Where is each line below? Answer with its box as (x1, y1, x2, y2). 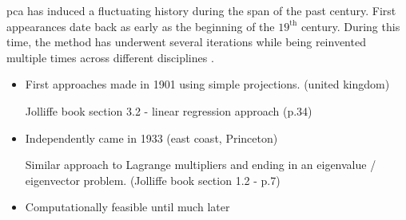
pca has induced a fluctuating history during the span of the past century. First (6, 2, 396, 18)
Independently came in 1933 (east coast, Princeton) (25, 129, 278, 146)
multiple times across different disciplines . (6, 49, 214, 65)
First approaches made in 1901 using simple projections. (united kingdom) (25, 76, 390, 92)
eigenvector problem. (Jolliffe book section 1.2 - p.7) (25, 171, 281, 188)
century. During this (301, 18, 400, 34)
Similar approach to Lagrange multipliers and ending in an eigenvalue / (25, 156, 376, 173)
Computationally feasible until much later (25, 198, 230, 215)
